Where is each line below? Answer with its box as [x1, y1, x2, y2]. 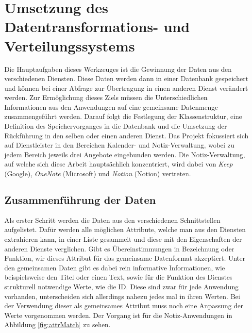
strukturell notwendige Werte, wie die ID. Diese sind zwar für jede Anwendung [4, 281, 239, 291]
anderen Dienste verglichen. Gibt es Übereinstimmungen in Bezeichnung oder [4, 243, 235, 253]
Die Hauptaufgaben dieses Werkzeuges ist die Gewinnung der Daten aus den [4, 64, 232, 74]
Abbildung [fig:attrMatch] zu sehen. [4, 319, 111, 330]
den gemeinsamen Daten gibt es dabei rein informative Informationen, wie [4, 262, 225, 272]
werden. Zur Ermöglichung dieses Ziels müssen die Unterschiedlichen [4, 92, 208, 102]
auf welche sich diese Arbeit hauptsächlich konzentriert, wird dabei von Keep [4, 159, 233, 169]
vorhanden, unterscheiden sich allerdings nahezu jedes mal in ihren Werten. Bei [4, 291, 240, 301]
